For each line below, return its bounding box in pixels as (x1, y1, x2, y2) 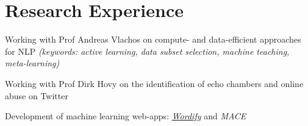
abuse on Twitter (5, 89, 68, 102)
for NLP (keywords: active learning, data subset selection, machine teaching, (5, 44, 290, 57)
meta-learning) (5, 57, 60, 69)
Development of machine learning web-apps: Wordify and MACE (5, 110, 246, 122)
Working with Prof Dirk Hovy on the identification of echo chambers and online (5, 77, 304, 89)
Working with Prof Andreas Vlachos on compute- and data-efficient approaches (5, 33, 301, 46)
